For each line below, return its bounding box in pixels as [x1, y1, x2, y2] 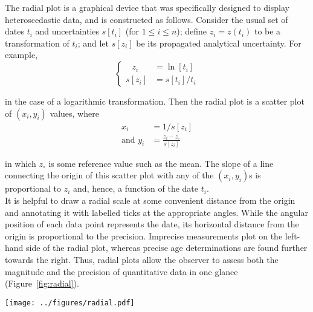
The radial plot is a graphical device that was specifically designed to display [5, 1, 290, 13]
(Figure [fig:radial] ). [5, 277, 79, 290]
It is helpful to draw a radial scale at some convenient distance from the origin [5, 194, 295, 207]
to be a [254, 25, 281, 37]
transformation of [5, 36, 69, 49]
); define [176, 25, 207, 37]
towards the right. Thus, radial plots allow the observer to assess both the [5, 253, 279, 266]
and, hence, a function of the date [73, 182, 198, 195]
